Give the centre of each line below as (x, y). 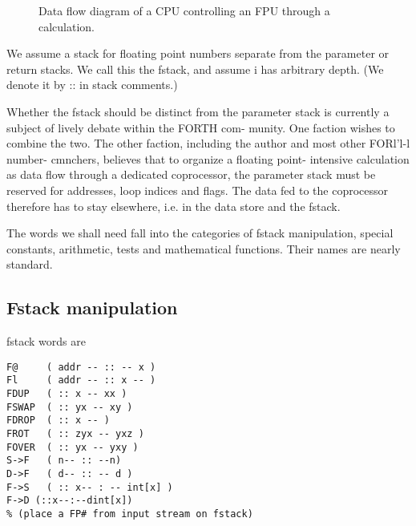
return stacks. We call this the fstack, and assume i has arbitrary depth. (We (195, 69)
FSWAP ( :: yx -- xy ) (70, 407)
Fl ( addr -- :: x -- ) (81, 380)
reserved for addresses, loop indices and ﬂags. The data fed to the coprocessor (198, 190)
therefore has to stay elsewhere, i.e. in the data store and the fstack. (174, 206)
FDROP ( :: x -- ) (58, 421)
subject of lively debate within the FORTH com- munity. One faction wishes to (201, 127)
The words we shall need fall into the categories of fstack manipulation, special (200, 233)
